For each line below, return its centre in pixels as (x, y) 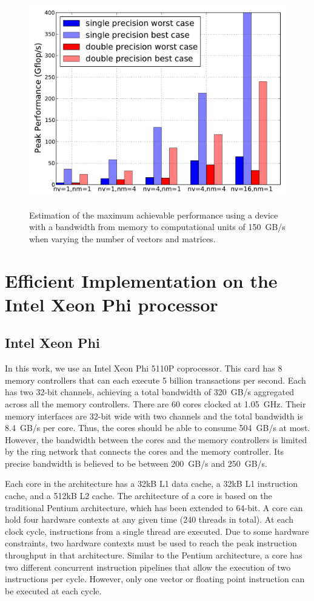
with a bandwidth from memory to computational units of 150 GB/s (157, 227)
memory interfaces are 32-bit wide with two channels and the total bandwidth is (154, 416)
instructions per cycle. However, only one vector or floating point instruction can (155, 579)
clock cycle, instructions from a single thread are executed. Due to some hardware (157, 531)
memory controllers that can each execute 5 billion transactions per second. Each (155, 380)
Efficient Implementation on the (141, 280)
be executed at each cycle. (53, 590)
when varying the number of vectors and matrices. (122, 238)
